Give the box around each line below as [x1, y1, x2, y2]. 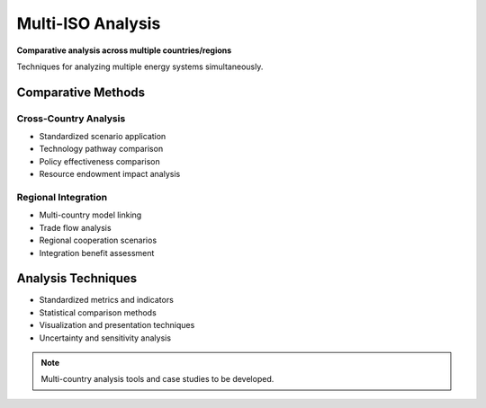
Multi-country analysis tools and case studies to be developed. [40, 374, 274, 385]
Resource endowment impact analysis [39, 169, 181, 180]
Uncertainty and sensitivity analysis [39, 333, 171, 343]
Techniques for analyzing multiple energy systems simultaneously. [16, 61, 264, 72]
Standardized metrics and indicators [39, 295, 175, 306]
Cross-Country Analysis [16, 112, 126, 125]
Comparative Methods [16, 84, 146, 100]
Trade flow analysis [39, 222, 112, 233]
